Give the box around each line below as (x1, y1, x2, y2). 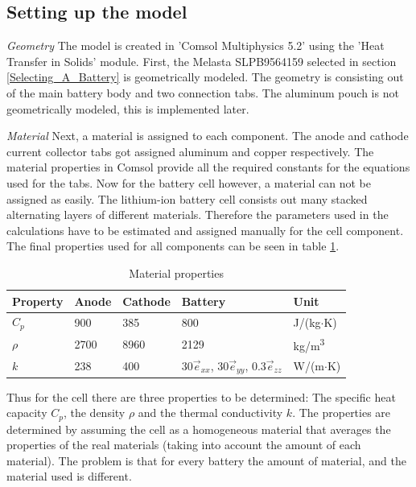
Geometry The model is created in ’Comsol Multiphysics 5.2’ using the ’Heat (6, 37, 385, 54)
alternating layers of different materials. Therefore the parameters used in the (6, 206, 389, 223)
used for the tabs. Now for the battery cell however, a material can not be (6, 174, 371, 191)
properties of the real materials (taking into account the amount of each (6, 436, 361, 453)
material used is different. (6, 468, 132, 485)
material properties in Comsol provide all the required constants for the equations (6, 159, 410, 175)
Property (12, 292, 64, 309)
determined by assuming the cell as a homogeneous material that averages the (6, 420, 391, 437)
